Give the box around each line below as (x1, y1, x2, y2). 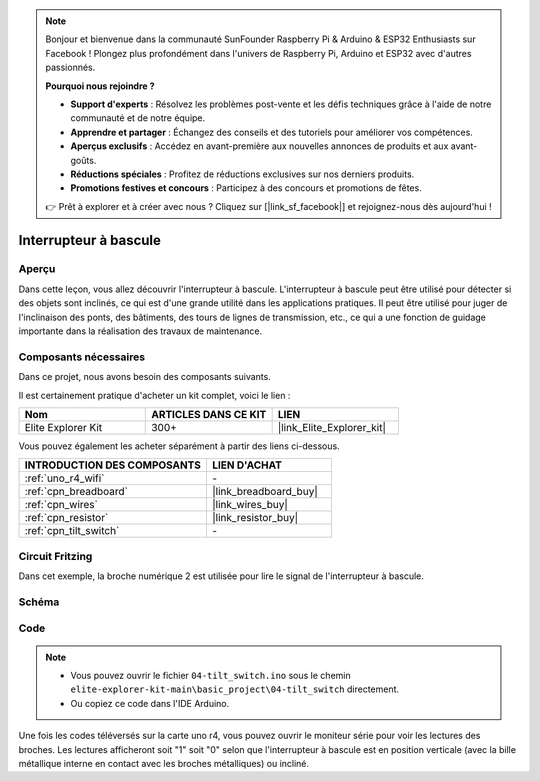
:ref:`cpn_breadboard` (24, 485, 129, 499)
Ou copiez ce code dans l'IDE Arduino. (70, 697, 230, 709)
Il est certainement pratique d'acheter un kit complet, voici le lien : (18, 389, 291, 401)
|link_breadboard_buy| (211, 485, 319, 499)
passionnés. (45, 61, 96, 74)
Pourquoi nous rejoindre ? (45, 80, 155, 92)
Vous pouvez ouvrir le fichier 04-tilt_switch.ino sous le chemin (70, 669, 351, 681)
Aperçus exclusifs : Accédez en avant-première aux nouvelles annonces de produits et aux (70, 140, 449, 152)
